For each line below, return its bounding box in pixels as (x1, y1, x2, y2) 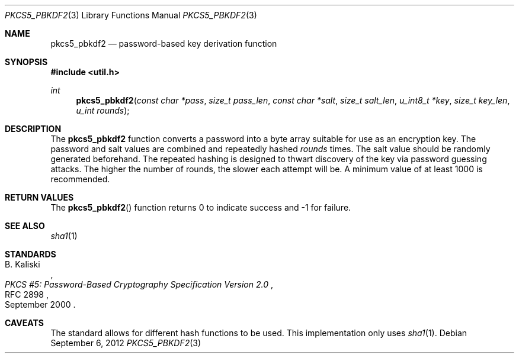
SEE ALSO (5, 221, 45, 231)
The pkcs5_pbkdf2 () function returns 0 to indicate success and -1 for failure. (50, 202, 351, 212)
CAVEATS (5, 318, 44, 328)
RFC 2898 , (5, 289, 49, 299)
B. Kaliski (5, 259, 40, 269)
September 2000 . (5, 299, 76, 309)
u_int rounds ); (76, 105, 130, 115)
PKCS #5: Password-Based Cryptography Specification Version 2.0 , (5, 279, 273, 289)
